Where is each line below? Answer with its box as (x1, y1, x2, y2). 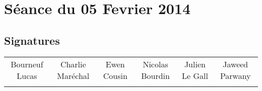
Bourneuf (11, 58, 43, 70)
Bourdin (141, 69, 170, 81)
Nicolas (143, 58, 168, 70)
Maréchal (57, 69, 90, 81)
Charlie (60, 58, 86, 70)
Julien (184, 58, 206, 70)
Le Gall (181, 69, 208, 81)
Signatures (4, 32, 60, 48)
